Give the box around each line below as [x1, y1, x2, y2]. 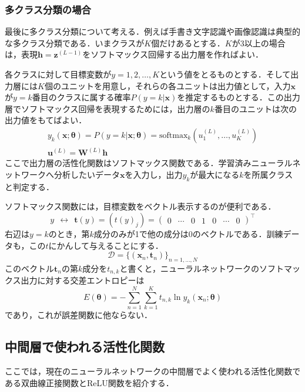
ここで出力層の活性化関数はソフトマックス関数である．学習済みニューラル [5, 157, 293, 169]
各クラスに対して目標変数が [5, 68, 112, 80]
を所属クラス [243, 168, 293, 181]
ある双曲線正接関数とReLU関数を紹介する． [5, 376, 174, 388]
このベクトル [5, 262, 54, 275]
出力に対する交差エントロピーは [21, 274, 145, 286]
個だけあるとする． [151, 36, 225, 49]
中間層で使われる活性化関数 [5, 337, 165, 356]
